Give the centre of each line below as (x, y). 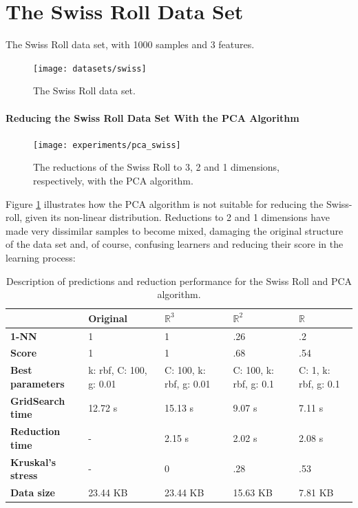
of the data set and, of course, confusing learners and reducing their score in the (175, 244)
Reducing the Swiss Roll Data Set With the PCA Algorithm (152, 117)
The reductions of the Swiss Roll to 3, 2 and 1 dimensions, (156, 167)
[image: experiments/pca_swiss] (107, 145)
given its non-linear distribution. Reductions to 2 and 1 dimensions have (177, 217)
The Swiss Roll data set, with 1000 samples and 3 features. (130, 44)
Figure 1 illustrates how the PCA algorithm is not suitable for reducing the (165, 203)
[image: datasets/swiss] (90, 68)
